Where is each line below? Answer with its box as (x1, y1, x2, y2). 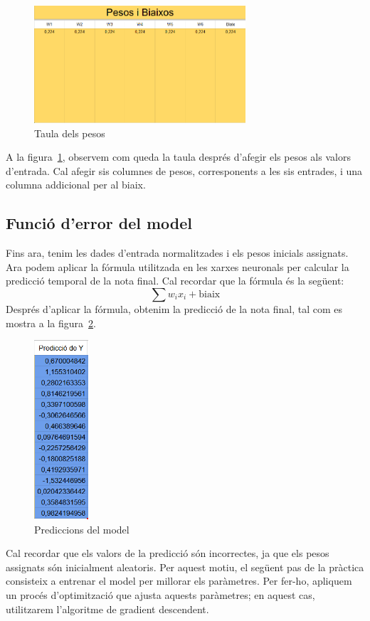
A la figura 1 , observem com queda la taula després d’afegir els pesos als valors (6, 149, 351, 164)
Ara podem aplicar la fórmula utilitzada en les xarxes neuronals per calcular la (6, 259, 349, 274)
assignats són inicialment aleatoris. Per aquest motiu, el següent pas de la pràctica (6, 559, 364, 574)
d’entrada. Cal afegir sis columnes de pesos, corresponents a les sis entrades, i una (6, 163, 363, 178)
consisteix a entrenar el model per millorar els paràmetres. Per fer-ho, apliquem (6, 573, 352, 588)
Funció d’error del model (6, 212, 193, 234)
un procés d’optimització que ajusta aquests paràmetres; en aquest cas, (6, 587, 315, 602)
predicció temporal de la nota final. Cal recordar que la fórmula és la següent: (6, 273, 344, 288)
